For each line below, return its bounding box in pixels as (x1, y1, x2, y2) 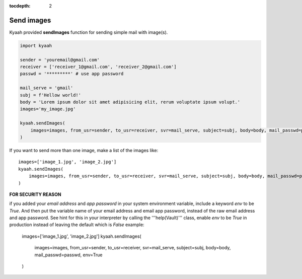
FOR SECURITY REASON (9, 191, 61, 197)
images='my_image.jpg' (20, 106, 76, 112)
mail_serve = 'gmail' (20, 85, 73, 91)
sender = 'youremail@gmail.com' (20, 57, 100, 62)
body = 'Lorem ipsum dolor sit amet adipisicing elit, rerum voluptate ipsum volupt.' (20, 99, 241, 105)
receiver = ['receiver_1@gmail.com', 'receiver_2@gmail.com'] (20, 64, 177, 70)
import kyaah (20, 43, 52, 48)
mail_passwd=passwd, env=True (34, 252, 103, 258)
